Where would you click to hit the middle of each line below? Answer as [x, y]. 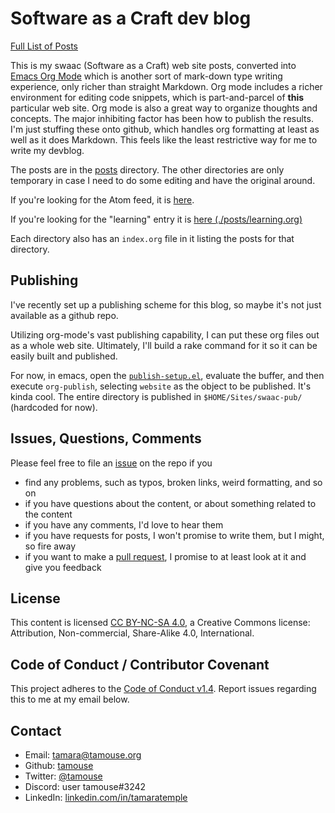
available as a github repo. [64, 315]
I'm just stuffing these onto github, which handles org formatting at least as [165, 129]
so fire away [50, 546]
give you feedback [63, 567]
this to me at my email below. [70, 699]
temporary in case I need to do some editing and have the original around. [163, 180]
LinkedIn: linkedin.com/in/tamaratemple [106, 797]
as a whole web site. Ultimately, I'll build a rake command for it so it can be [164, 345]
